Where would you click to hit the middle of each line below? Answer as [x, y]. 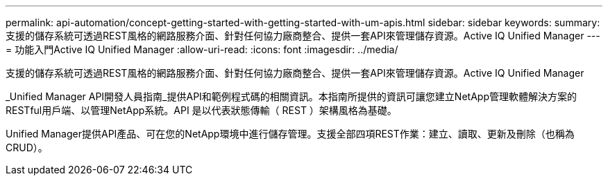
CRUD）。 [27, 147]
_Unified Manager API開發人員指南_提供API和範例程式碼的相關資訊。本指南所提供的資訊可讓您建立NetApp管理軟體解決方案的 [291, 96]
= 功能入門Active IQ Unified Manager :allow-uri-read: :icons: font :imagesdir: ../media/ [202, 49]
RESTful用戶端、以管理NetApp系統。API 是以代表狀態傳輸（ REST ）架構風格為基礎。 [201, 110]
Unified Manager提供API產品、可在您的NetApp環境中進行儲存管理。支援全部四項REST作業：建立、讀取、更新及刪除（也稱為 [290, 134]
